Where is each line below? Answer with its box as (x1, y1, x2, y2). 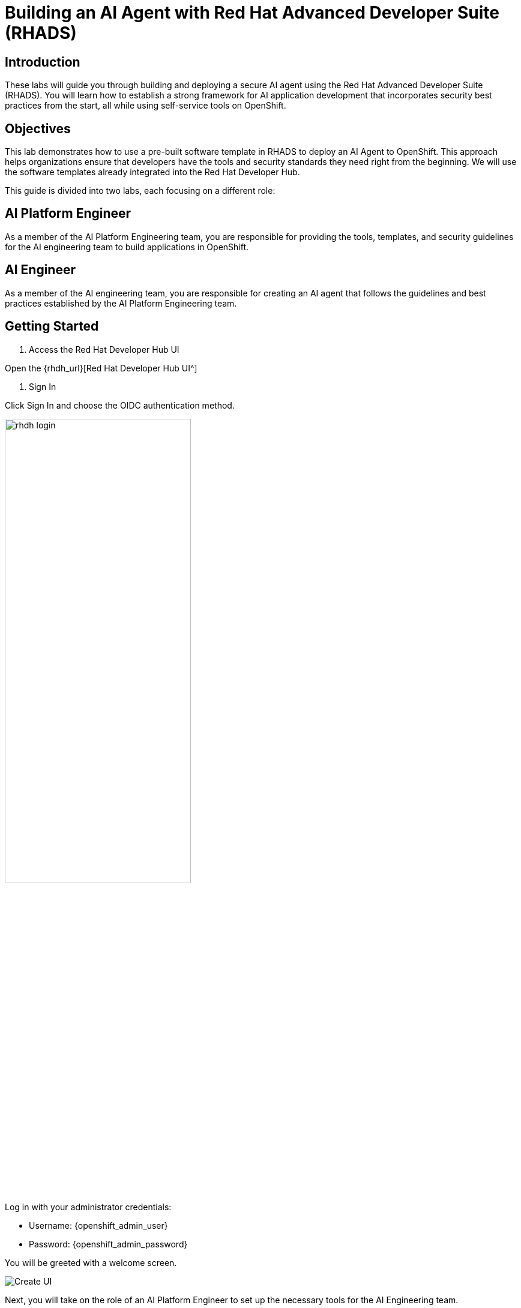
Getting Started (5, 319, 99, 334)
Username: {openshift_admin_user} (29, 1220, 168, 1231)
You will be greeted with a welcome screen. (5, 1257, 177, 1268)
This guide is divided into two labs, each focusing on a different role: (5, 185, 276, 196)
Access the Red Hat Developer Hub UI (29, 344, 179, 355)
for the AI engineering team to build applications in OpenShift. (5, 241, 249, 252)
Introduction (5, 54, 80, 70)
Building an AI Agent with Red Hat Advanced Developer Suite (5, 2, 499, 23)
